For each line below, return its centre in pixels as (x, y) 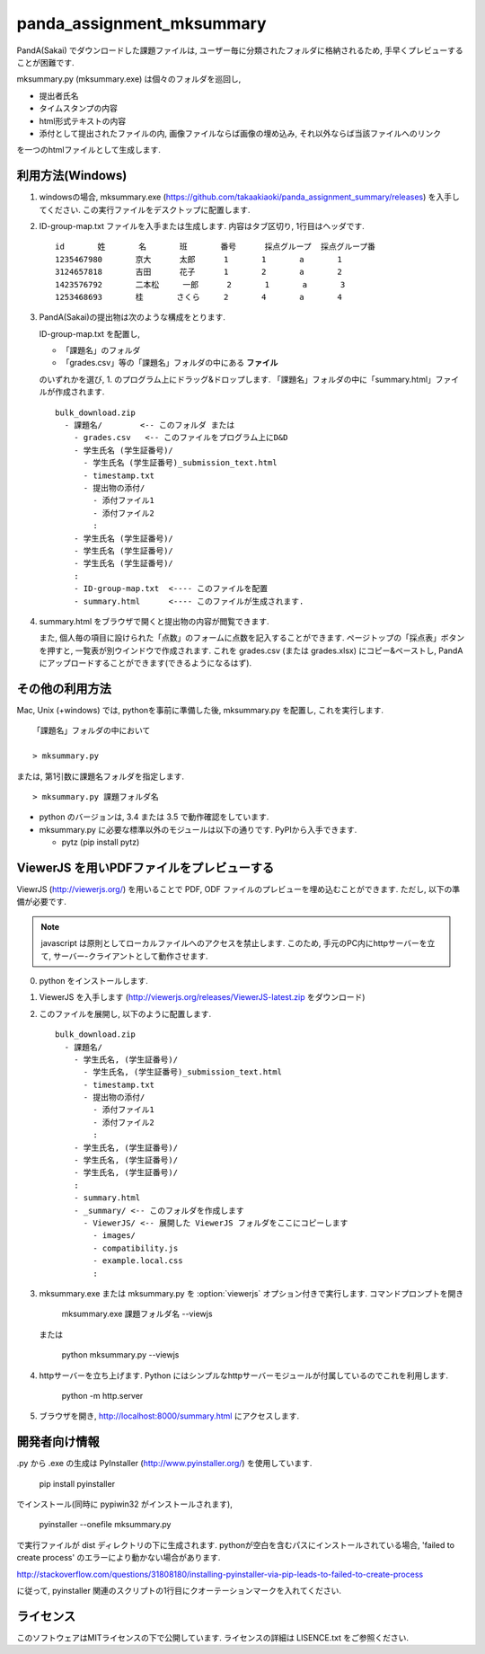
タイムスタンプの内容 (79, 109)
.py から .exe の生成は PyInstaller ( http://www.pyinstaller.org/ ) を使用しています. (164, 1464)
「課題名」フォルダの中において (92, 731)
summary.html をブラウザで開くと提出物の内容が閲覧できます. (154, 621)
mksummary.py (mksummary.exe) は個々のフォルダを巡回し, (129, 79)
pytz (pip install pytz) (101, 842)
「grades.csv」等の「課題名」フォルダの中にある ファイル (170, 363)
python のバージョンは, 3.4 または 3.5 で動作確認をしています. (154, 817)
